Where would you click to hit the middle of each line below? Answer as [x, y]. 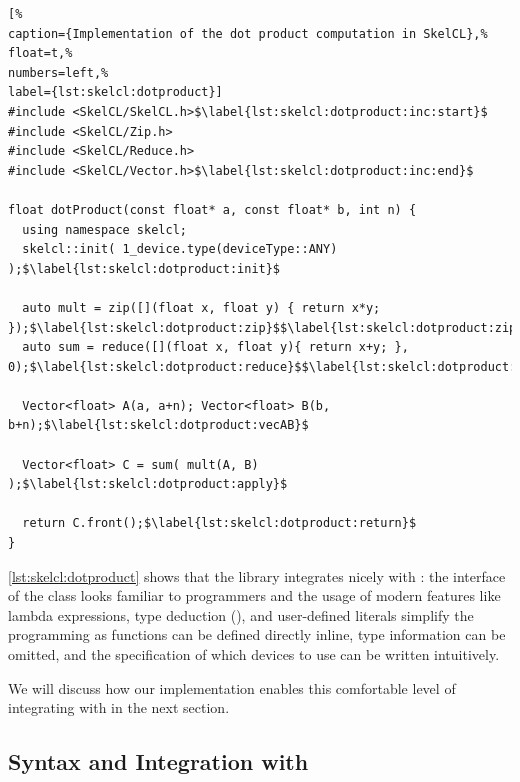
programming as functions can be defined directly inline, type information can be [257, 634]
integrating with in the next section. [119, 707]
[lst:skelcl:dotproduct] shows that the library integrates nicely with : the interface [257, 575]
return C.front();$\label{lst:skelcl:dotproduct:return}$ [219, 523]
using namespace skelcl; [104, 229]
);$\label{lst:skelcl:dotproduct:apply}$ [148, 484]
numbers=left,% [58, 72]
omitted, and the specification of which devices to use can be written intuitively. [254, 654]
